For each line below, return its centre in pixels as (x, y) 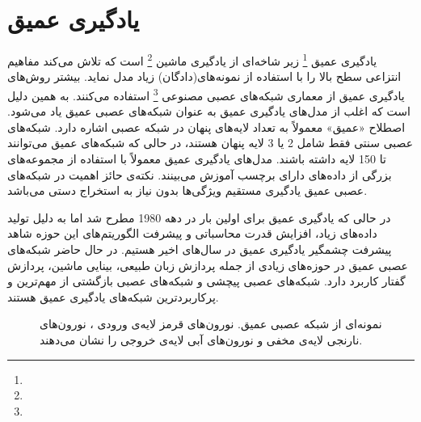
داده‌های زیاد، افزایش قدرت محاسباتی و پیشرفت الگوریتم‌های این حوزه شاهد (192, 233)
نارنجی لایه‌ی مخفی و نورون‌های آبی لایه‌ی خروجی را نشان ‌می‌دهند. (201, 339)
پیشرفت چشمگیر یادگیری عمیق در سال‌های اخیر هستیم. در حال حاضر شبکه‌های (200, 249)
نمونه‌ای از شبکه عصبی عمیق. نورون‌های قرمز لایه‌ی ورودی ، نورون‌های (211, 324)
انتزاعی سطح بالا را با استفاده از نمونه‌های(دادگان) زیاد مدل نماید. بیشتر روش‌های (204, 76)
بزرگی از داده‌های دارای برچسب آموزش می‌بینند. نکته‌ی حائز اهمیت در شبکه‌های (200, 174)
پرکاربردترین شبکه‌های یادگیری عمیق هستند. (113, 296)
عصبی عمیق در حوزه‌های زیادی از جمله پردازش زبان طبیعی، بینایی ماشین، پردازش (208, 265)
